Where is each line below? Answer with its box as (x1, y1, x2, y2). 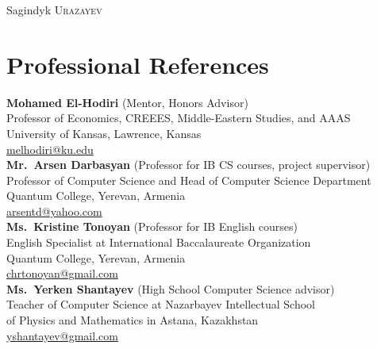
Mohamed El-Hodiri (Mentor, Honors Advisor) (6, 94, 248, 110)
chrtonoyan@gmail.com (6, 265, 118, 282)
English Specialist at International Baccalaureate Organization (6, 234, 311, 251)
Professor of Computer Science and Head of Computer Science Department (6, 171, 371, 188)
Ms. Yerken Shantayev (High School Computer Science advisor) (6, 280, 335, 297)
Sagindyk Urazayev (6, 2, 102, 17)
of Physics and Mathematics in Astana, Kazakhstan (6, 312, 259, 328)
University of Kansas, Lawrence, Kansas (6, 125, 202, 141)
